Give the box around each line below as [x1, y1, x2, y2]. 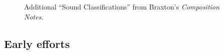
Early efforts [4, 35, 70, 51]
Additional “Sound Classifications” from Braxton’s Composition [24, 1, 219, 11]
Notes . [24, 11, 44, 21]
